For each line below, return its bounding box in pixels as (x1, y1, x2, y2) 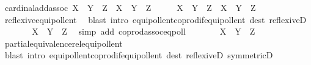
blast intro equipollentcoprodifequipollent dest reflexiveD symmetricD (4, 49, 273, 61)
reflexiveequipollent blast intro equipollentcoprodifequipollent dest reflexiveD (4, 13, 307, 26)
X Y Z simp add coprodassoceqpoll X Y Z (32, 25, 255, 38)
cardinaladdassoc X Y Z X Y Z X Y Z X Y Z (4, 1, 256, 13)
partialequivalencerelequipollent (4, 36, 123, 49)
